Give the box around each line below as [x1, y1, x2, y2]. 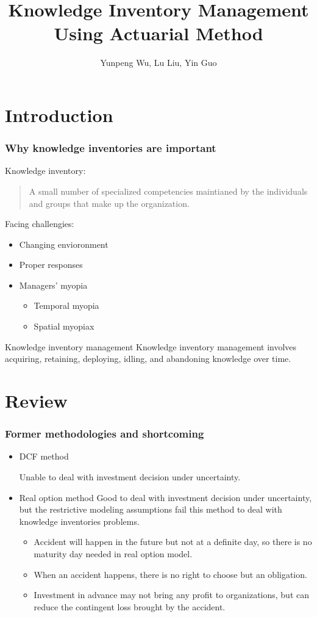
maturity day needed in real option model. [34, 547, 193, 560]
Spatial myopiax [34, 320, 94, 333]
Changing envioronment [19, 237, 109, 250]
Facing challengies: [5, 217, 74, 230]
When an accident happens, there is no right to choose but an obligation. [34, 568, 307, 580]
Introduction [5, 102, 113, 127]
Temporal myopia [34, 299, 99, 312]
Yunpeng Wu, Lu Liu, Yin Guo [100, 56, 217, 69]
